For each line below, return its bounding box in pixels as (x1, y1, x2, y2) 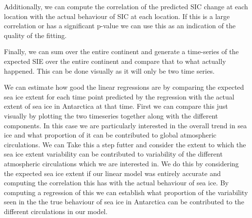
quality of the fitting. (4, 30, 67, 40)
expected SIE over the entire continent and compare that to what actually (4, 56, 226, 66)
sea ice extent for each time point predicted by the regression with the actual (4, 91, 234, 101)
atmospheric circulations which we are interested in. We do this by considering (4, 158, 239, 168)
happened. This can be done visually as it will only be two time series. (4, 65, 215, 76)
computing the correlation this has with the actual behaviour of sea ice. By (4, 178, 229, 188)
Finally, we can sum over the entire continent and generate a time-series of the (4, 46, 239, 57)
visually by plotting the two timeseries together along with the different (4, 110, 218, 120)
